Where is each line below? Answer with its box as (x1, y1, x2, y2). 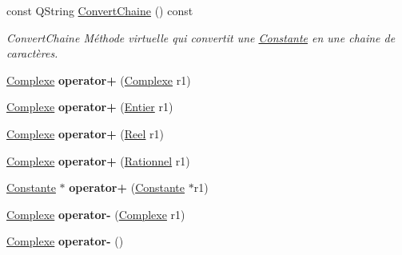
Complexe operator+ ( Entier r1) (6, 98, 173, 115)
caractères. (6, 45, 58, 62)
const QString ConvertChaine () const (6, 2, 193, 18)
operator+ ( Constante (69, 179, 185, 196)
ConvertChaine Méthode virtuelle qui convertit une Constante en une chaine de (6, 29, 396, 46)
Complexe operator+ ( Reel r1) (6, 125, 165, 141)
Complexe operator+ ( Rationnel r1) (6, 152, 190, 169)
